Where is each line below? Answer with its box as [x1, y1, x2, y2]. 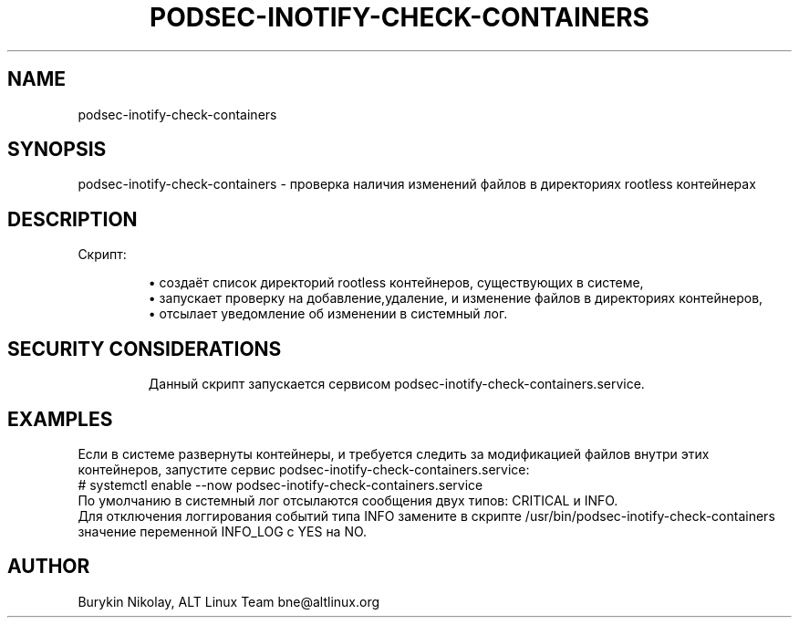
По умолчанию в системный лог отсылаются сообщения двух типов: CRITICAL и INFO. [78, 492, 618, 508]
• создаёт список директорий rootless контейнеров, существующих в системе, [148, 275, 644, 291]
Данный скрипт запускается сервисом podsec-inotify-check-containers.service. [148, 376, 645, 392]
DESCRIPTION [7, 207, 138, 231]
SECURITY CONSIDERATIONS [7, 337, 282, 360]
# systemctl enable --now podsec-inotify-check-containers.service [78, 476, 483, 493]
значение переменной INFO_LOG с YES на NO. [78, 523, 368, 539]
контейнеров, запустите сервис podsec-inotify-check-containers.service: [78, 461, 530, 477]
